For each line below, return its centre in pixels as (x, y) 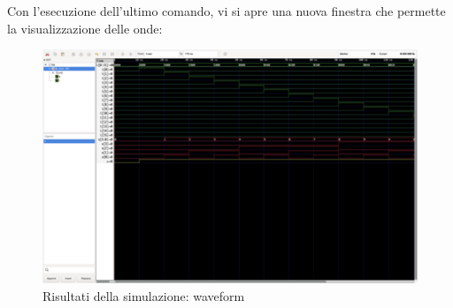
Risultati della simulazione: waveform (144, 295)
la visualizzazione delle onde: (85, 28)
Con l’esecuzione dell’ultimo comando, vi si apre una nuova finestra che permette (226, 11)
